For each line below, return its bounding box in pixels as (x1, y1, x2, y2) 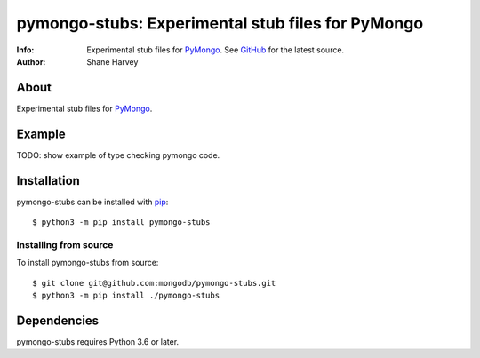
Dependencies (16, 313, 100, 328)
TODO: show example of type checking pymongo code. (16, 149, 220, 160)
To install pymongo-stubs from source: (16, 258, 159, 268)
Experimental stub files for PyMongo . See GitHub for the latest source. (86, 44, 345, 55)
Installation (16, 173, 80, 188)
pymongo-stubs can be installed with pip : (16, 196, 169, 207)
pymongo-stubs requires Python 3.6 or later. (16, 336, 180, 346)
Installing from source (16, 238, 114, 251)
